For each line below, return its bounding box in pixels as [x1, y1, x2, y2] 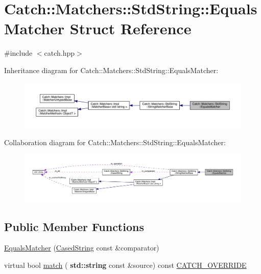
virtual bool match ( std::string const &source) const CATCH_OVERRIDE [4, 260, 247, 270]
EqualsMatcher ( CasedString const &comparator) [4, 242, 159, 253]
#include [4, 48, 33, 58]
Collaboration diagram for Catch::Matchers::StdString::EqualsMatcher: [4, 136, 226, 147]
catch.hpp [44, 48, 75, 58]
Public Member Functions [4, 218, 144, 234]
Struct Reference [69, 18, 192, 39]
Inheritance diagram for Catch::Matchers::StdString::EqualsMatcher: [4, 64, 219, 75]
